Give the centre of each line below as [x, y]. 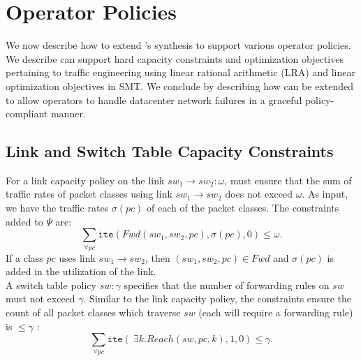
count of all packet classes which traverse [93, 312]
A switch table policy [51, 285]
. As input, [325, 194]
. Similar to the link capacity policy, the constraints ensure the [217, 299]
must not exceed [40, 299]
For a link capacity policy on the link [85, 180]
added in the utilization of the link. [81, 271]
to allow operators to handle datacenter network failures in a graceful [154, 100]
